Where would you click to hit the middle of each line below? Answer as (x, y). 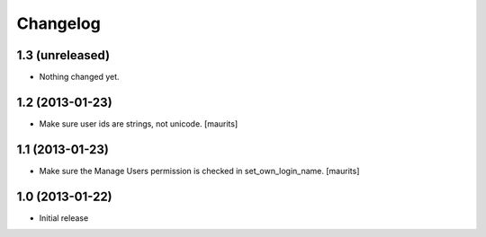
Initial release (64, 218)
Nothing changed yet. (80, 77)
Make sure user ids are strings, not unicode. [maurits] (139, 123)
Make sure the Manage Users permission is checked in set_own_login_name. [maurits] (199, 171)
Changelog (58, 23)
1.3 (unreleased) (63, 55)
